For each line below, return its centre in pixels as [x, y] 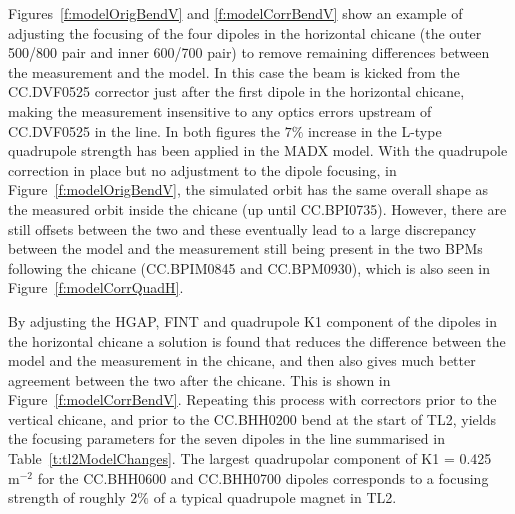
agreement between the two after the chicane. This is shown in [199, 379]
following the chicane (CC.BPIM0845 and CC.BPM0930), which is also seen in [249, 267]
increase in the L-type [374, 130]
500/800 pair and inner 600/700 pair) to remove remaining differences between [249, 52]
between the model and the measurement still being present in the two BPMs [245, 248]
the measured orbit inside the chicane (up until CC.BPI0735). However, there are [257, 208]
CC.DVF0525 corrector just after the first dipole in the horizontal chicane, [236, 91]
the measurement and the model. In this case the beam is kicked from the [234, 71]
